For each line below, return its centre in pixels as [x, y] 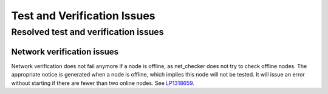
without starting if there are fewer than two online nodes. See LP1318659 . [103, 83]
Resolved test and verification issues [87, 32]
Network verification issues [65, 52]
